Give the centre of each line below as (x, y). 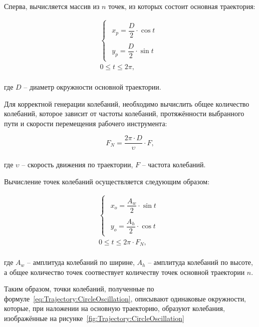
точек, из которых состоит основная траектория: (182, 6)
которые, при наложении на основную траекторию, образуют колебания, (114, 308)
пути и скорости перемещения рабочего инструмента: (86, 123)
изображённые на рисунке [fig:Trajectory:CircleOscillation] (94, 318)
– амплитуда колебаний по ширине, (81, 262)
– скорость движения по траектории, (77, 165)
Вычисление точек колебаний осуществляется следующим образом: (107, 181)
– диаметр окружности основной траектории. (92, 86)
